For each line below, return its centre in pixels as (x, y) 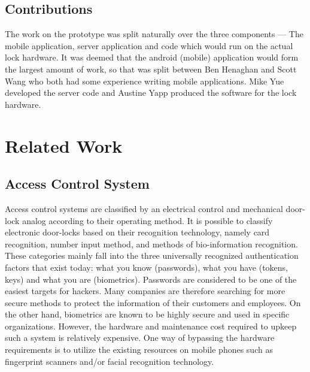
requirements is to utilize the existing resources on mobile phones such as (139, 350)
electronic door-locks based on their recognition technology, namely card (137, 232)
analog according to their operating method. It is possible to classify (148, 220)
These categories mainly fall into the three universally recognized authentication (152, 255)
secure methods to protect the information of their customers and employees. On (153, 302)
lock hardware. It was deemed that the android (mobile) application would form (152, 57)
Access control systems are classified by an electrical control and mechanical (144, 208)
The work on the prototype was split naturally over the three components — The (154, 34)
